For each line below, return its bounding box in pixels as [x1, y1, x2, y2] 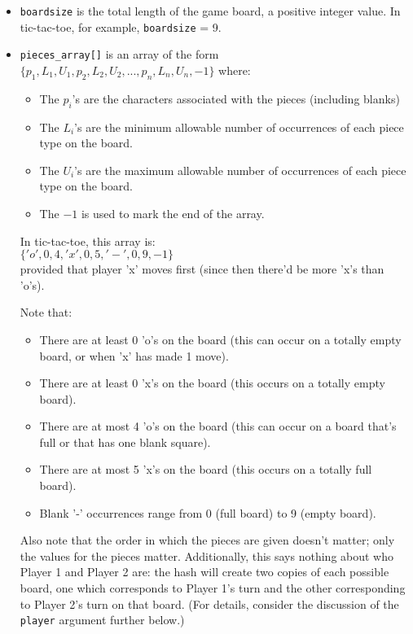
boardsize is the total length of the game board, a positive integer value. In [20, 2, 401, 19]
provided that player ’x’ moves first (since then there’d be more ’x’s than [20, 260, 384, 278]
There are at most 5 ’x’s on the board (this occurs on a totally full [39, 461, 372, 478]
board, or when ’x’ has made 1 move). [39, 347, 229, 364]
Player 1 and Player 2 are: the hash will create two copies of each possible [20, 563, 389, 580]
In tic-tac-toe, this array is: [20, 232, 156, 249]
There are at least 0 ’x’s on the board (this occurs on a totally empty [39, 374, 385, 391]
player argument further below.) [20, 611, 185, 628]
